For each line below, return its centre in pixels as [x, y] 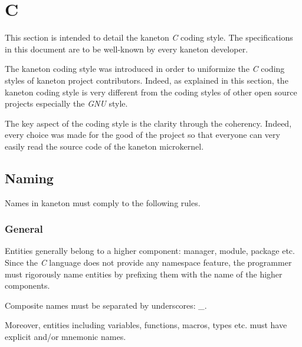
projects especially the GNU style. [66, 103]
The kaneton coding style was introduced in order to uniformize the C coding [145, 69]
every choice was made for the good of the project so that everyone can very [142, 135]
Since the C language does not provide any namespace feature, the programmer [148, 262]
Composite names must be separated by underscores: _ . [106, 305]
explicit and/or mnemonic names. [65, 337]
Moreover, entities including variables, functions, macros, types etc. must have [146, 325]
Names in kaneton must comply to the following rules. [103, 202]
